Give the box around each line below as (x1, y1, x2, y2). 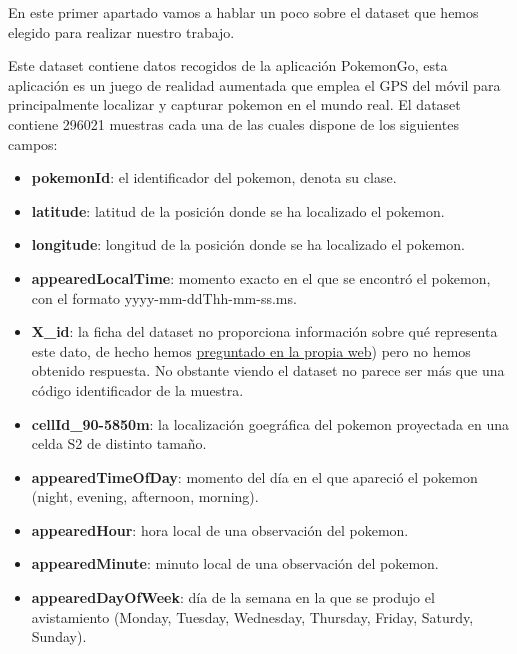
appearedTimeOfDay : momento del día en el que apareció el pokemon (31, 466, 478, 487)
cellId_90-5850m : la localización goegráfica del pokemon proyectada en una (31, 413, 509, 434)
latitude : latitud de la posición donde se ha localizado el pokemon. (31, 200, 445, 221)
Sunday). (31, 626, 87, 647)
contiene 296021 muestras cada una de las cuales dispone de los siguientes (8, 113, 459, 134)
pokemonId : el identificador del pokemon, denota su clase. (31, 167, 397, 188)
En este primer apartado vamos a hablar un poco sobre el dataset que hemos (8, 2, 479, 22)
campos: (8, 133, 58, 154)
